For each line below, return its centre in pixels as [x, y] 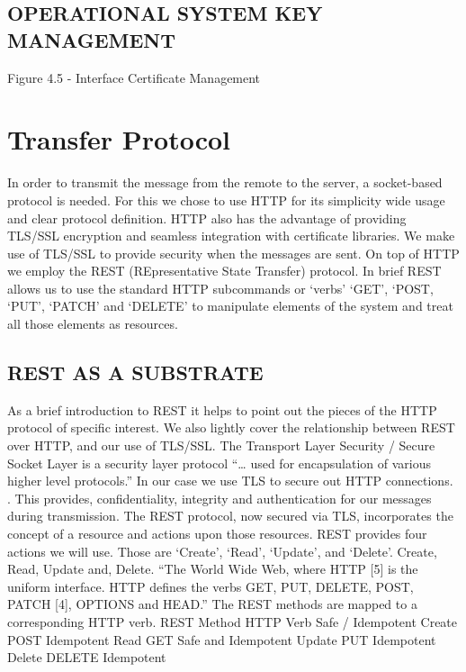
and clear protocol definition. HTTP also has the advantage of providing [207, 218]
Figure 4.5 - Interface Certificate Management [134, 77]
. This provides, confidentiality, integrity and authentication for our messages [220, 498]
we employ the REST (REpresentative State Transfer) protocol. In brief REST [224, 271]
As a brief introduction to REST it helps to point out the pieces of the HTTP [222, 409]
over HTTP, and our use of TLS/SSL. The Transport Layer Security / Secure [221, 445]
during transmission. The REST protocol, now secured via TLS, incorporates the [230, 516]
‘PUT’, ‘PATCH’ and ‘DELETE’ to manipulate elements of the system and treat [230, 306]
